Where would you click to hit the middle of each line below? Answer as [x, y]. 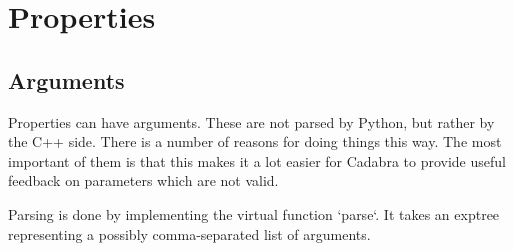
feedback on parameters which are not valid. [143, 180]
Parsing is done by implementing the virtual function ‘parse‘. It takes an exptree [254, 213]
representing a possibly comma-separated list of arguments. [189, 233]
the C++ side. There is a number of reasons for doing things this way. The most [255, 141]
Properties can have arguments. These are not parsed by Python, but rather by [251, 121]
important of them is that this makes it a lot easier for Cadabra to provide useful [257, 160]
